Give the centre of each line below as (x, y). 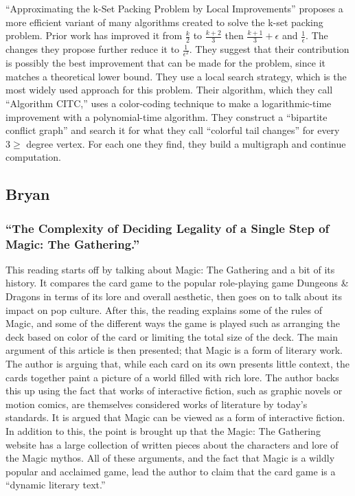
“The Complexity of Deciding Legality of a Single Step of (168, 228)
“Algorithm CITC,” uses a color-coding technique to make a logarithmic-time (169, 103)
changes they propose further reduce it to (93, 49)
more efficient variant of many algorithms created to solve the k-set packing (164, 22)
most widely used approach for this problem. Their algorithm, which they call (169, 90)
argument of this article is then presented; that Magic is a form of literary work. (174, 350)
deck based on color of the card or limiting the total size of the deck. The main (172, 336)
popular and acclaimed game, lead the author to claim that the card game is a (171, 471)
